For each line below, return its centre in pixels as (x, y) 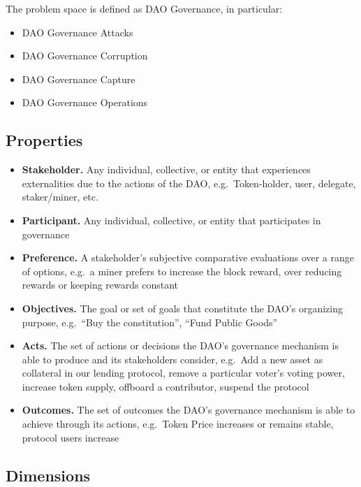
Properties (44, 140)
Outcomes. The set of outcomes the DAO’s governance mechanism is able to (189, 410)
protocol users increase (71, 437)
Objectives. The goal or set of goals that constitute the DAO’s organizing (182, 308)
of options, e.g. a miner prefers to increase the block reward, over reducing (182, 271)
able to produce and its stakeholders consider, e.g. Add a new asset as (172, 359)
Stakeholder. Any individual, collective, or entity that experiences (166, 169)
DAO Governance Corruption (85, 56)
